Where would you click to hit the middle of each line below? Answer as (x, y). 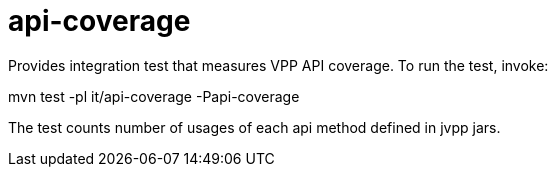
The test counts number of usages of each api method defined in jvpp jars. (254, 127)
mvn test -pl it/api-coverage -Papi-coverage (154, 96)
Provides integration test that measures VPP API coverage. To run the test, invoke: (278, 65)
